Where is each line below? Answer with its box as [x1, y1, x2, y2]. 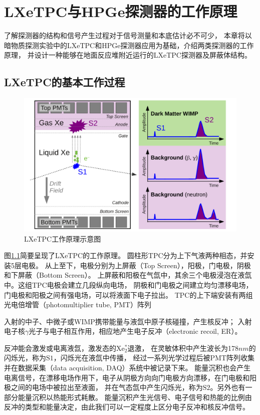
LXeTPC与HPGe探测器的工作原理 [4, 1, 237, 22]
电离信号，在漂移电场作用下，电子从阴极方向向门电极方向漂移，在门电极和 [4, 372, 249, 382]
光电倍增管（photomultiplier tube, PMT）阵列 [4, 299, 151, 310]
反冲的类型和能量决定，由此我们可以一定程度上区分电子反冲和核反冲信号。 [4, 401, 249, 412]
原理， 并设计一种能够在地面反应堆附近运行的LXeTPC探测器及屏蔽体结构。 [4, 50, 251, 60]
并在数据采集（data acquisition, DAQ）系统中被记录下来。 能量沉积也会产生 [4, 362, 251, 373]
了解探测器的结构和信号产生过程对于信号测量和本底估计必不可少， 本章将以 [4, 30, 252, 41]
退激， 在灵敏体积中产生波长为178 [127, 342, 239, 353]
